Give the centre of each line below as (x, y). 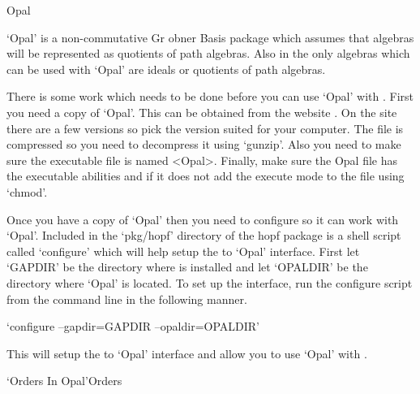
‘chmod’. (27, 191)
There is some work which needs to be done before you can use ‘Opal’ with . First (210, 96)
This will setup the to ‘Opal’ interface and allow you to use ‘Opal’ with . (187, 353)
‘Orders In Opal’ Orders (64, 381)
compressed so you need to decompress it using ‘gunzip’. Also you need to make (204, 144)
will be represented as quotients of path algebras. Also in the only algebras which (208, 53)
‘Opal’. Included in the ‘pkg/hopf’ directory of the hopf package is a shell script (204, 235)
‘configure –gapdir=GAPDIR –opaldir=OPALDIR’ (133, 326)
